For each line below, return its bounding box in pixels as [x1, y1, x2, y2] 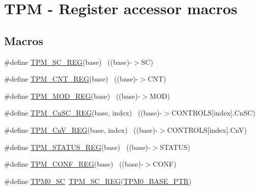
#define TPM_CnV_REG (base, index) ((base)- [4, 124, 158, 135]
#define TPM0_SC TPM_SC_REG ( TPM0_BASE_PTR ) [4, 175, 192, 186]
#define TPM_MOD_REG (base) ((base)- [4, 90, 140, 101]
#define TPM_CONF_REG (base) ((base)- [4, 159, 143, 169]
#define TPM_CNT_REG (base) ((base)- [4, 73, 138, 84]
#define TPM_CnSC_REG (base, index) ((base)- [4, 107, 162, 118]
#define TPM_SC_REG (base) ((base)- [4, 56, 132, 67]
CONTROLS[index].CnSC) [171, 107, 255, 118]
